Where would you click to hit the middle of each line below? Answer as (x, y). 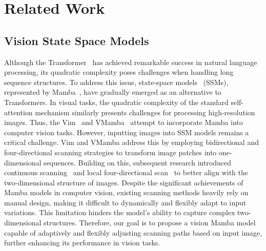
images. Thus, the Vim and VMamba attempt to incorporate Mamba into (124, 122)
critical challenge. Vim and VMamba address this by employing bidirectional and (131, 142)
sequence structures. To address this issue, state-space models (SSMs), (116, 82)
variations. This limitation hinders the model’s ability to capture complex (120, 212)
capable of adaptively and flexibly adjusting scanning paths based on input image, (133, 232)
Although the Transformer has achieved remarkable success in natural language (131, 62)
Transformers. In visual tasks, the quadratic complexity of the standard (116, 102)
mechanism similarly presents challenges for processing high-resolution (145, 112)
